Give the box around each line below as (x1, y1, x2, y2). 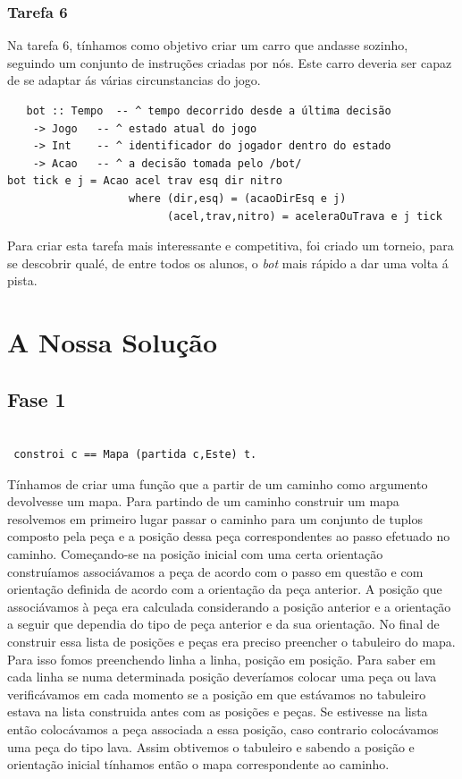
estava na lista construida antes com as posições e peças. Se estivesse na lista (7, 702, 428, 721)
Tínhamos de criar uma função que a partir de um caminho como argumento (7, 474, 428, 493)
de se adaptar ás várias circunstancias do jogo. (7, 71, 261, 89)
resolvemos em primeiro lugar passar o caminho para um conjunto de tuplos (7, 509, 423, 528)
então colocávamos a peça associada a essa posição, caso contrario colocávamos (7, 720, 439, 739)
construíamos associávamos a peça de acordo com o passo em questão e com (7, 562, 424, 580)
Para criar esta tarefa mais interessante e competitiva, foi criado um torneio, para (7, 236, 454, 255)
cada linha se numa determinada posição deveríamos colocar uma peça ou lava (7, 667, 437, 686)
